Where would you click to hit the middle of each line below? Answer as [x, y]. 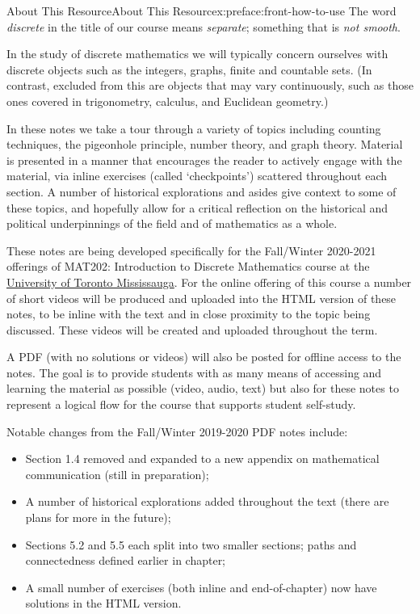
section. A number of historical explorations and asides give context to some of [202, 191]
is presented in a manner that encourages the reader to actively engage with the [204, 160]
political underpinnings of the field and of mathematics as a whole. [172, 223]
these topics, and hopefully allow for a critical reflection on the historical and [197, 207]
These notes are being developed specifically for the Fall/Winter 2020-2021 [191, 250]
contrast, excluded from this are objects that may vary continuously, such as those [210, 85]
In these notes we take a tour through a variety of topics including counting [194, 128]
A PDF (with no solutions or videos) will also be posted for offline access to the [204, 357]
